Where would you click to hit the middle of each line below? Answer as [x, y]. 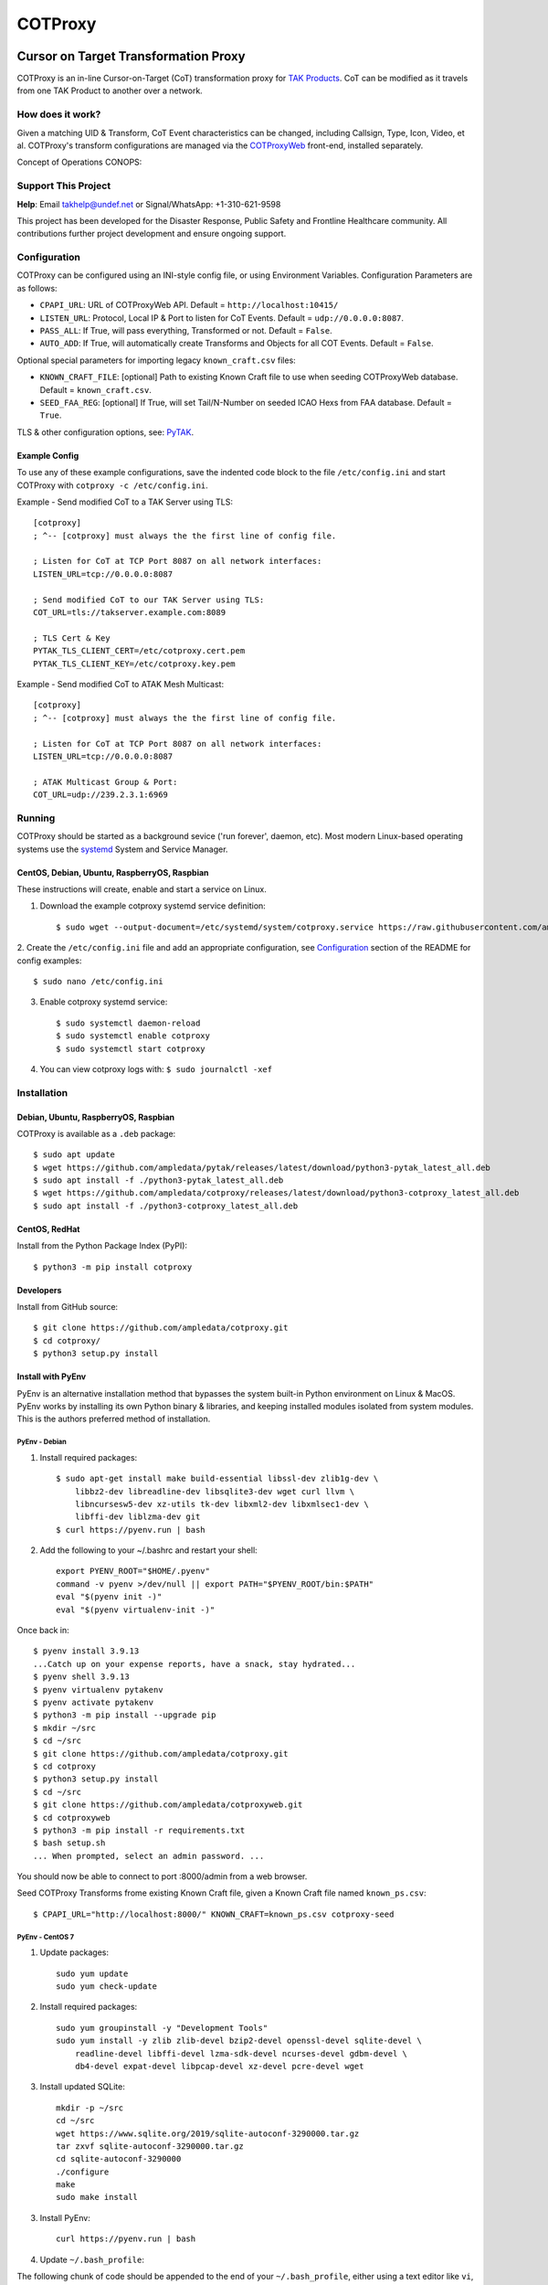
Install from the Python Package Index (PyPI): [102, 1246]
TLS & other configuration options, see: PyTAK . [105, 432]
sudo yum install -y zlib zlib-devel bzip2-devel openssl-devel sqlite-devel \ [239, 2041]
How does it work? [59, 114]
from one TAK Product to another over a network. [110, 90]
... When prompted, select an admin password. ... [149, 1856]
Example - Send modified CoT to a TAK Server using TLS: [125, 502]
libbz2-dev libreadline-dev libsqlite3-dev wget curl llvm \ [215, 1491]
